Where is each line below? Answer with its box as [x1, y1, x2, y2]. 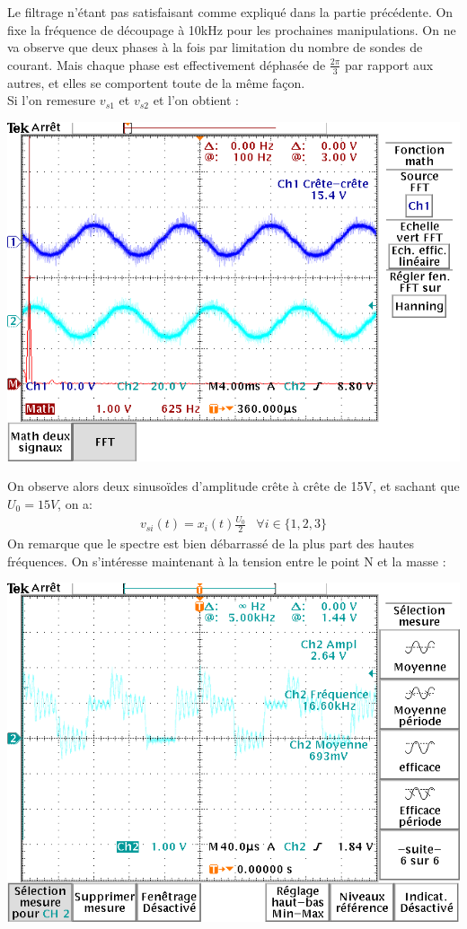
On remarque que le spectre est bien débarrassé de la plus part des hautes [7, 534, 415, 553]
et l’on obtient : [153, 91, 239, 110]
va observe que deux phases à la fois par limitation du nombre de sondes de [7, 38, 423, 57]
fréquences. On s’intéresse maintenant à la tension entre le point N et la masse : [7, 551, 446, 570]
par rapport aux [345, 55, 434, 74]
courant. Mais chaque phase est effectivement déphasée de [7, 55, 326, 74]
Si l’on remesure [7, 91, 96, 110]
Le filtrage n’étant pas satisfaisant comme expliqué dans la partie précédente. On [7, 3, 454, 21]
